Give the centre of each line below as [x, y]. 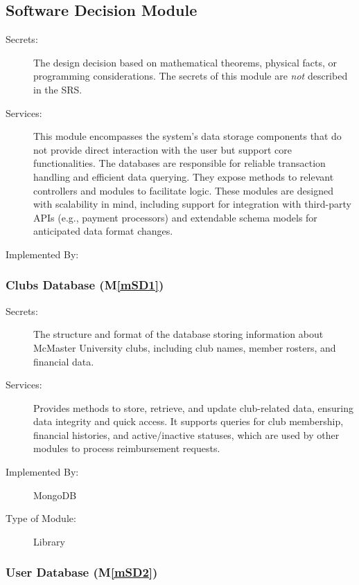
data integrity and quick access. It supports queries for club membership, [189, 421]
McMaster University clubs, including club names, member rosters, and [185, 347]
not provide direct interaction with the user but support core [163, 149]
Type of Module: [41, 518]
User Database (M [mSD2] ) [82, 572]
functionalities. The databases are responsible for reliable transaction [179, 163]
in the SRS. [58, 89]
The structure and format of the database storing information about [178, 334]
